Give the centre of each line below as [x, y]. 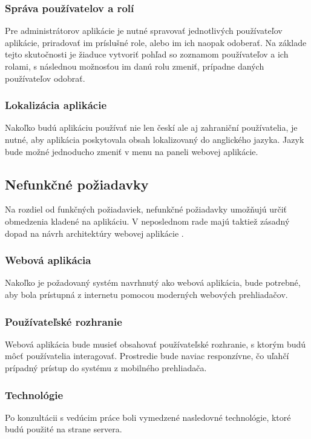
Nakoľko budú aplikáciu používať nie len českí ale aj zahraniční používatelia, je [151, 127]
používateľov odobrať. [45, 78]
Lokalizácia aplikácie [56, 105]
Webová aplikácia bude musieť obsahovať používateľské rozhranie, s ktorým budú [155, 344]
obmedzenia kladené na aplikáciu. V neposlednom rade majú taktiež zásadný [147, 221]
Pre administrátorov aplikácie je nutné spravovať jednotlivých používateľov [144, 31]
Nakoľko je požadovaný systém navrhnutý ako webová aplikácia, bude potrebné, [153, 282]
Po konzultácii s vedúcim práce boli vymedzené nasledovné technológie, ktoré [148, 417]
